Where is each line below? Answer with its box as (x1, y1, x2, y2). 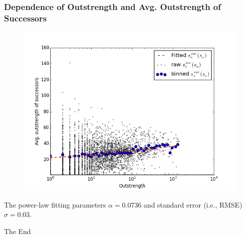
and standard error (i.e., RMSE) (143, 199, 243, 210)
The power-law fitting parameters (4, 199, 106, 210)
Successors (4, 11, 47, 24)
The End (4, 226, 31, 236)
